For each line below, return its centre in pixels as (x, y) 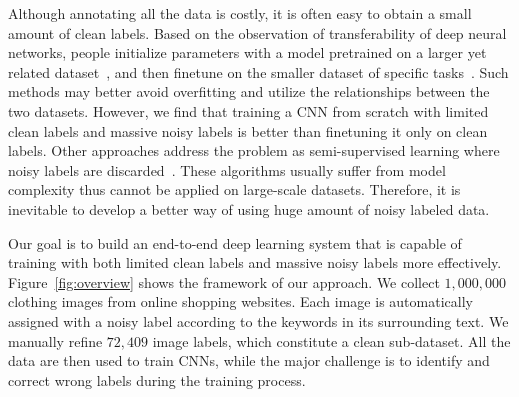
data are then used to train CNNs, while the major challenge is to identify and (249, 360)
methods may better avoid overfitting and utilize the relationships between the (249, 91)
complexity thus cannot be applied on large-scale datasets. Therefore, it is (234, 189)
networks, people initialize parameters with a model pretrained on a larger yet (247, 52)
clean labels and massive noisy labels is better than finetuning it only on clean (248, 130)
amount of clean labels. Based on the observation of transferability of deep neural (257, 32)
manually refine (55, 340)
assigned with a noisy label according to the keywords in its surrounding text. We (258, 320)
